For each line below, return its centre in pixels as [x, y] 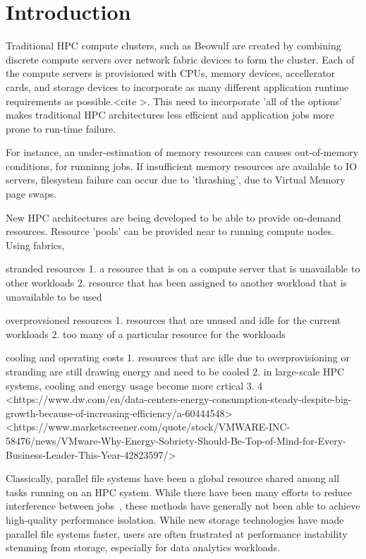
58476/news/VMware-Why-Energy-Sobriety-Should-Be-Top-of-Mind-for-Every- [176, 440]
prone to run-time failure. [61, 128]
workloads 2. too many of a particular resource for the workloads [146, 333]
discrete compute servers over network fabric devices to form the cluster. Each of [180, 59]
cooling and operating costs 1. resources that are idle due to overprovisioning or [178, 357]
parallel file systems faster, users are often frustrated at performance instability [177, 533]
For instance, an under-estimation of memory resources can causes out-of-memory [182, 152]
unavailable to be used [54, 296]
